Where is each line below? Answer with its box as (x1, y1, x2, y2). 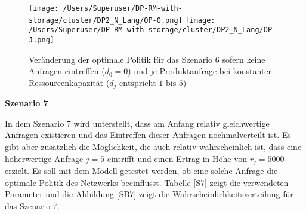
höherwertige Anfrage (5, 152, 84, 164)
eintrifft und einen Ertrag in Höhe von (107, 152, 248, 164)
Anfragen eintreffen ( (29, 65, 105, 77)
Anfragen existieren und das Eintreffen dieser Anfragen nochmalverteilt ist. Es (5, 129, 291, 141)
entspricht (119, 79, 156, 88)
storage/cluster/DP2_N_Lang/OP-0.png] (29, 16, 183, 25)
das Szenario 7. (5, 199, 60, 212)
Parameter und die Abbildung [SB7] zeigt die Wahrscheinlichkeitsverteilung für (5, 188, 293, 200)
